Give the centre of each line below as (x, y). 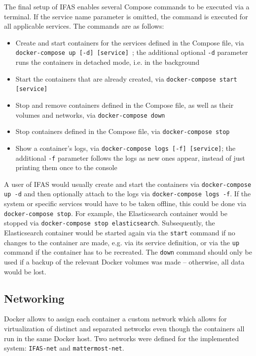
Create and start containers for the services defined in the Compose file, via (130, 42)
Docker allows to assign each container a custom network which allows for (115, 319)
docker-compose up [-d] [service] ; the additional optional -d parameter (132, 52)
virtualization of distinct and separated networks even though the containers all (124, 328)
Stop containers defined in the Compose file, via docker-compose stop (123, 131)
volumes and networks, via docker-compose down (90, 114)
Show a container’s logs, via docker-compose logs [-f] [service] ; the (126, 148)
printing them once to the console (66, 167)
